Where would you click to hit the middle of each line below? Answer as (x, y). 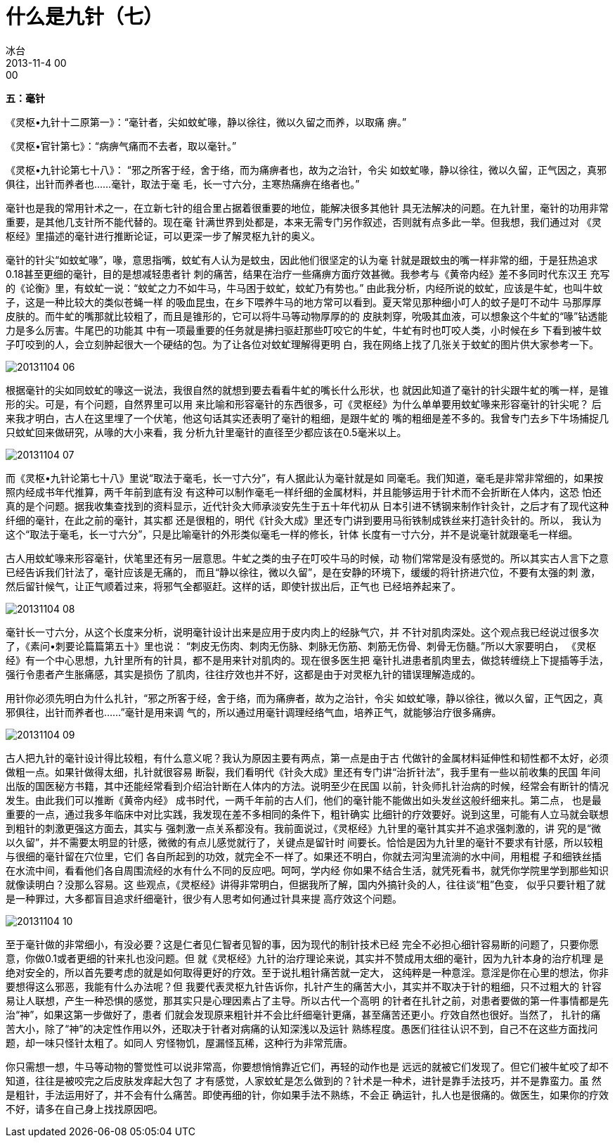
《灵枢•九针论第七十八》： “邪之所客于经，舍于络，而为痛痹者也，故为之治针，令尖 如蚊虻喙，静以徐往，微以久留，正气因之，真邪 (306, 170)
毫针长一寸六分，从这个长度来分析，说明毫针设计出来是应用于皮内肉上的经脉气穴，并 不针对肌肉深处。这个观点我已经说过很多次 (302, 632)
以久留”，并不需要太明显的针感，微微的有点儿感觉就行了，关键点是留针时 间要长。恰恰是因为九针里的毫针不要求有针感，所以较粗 (305, 842)
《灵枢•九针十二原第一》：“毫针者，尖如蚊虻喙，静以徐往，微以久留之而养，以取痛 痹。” (206, 122)
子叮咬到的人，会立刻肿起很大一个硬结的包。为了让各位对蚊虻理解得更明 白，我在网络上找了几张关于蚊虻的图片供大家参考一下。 (302, 344)
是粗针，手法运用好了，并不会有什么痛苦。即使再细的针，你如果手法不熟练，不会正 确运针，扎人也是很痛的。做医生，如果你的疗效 (307, 1094)
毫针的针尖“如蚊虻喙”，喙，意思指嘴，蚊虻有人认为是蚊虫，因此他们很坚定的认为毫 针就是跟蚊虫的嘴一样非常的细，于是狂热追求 (302, 260)
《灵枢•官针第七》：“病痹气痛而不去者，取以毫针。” (121, 146)
